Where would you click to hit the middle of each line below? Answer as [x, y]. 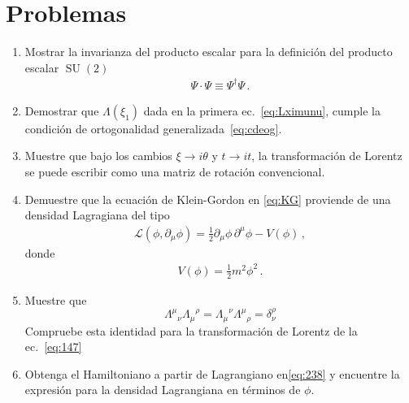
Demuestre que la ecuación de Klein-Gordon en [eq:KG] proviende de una [208, 199]
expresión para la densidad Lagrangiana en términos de [163, 390]
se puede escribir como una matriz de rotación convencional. [175, 172]
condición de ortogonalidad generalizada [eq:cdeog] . [153, 128]
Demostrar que [62, 110]
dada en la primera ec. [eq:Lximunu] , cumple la [262, 110]
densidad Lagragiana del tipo [97, 215]
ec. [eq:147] [53, 347]
